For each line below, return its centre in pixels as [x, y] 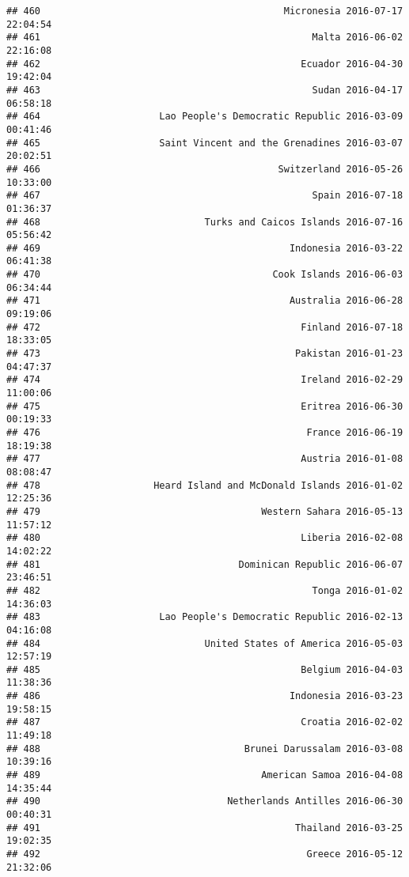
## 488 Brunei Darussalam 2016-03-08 [205, 748]
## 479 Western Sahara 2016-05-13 [205, 511]
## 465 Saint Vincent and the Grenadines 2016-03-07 [205, 143]
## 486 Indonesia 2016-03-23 [205, 696]
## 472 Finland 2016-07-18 [205, 327]
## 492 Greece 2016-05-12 [205, 854]
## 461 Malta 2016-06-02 [205, 38]
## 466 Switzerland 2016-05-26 [205, 169]
